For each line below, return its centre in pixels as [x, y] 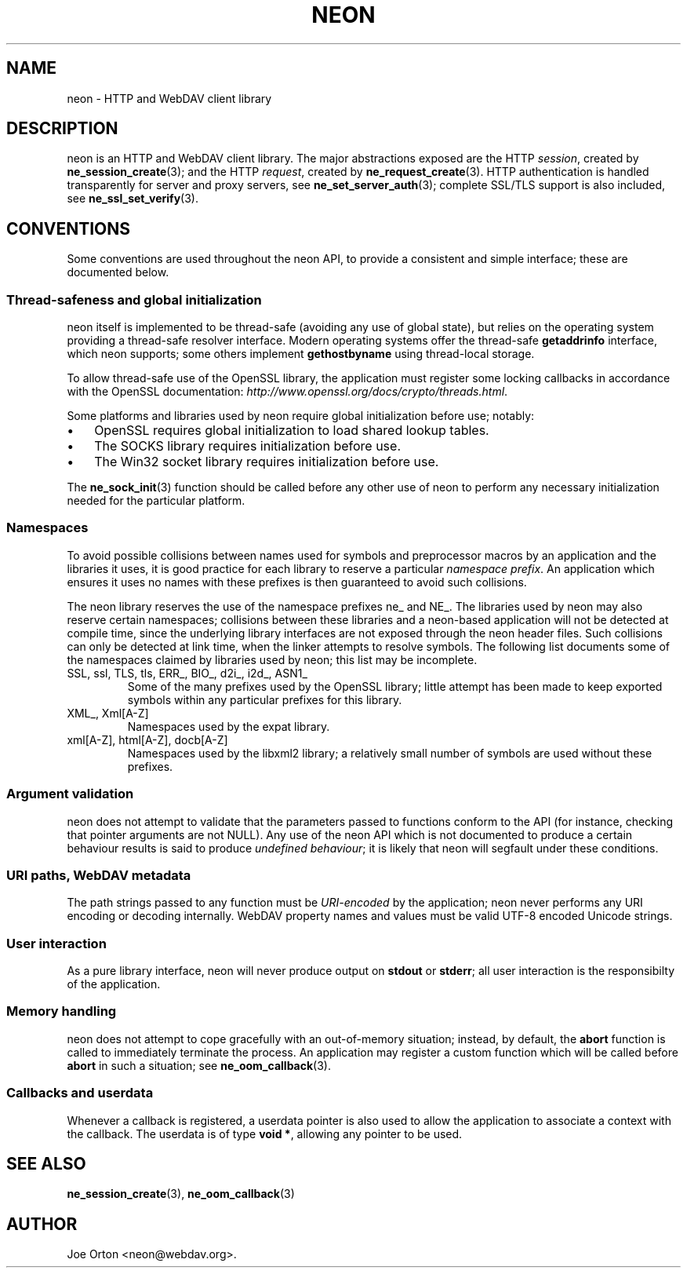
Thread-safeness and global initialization [134, 299]
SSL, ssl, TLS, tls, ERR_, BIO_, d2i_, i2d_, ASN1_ [187, 673]
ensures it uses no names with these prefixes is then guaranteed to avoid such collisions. [297, 582]
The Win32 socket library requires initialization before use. [267, 462]
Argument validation [70, 794]
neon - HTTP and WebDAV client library [169, 98]
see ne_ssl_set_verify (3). [133, 199]
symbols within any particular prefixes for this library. [265, 699]
